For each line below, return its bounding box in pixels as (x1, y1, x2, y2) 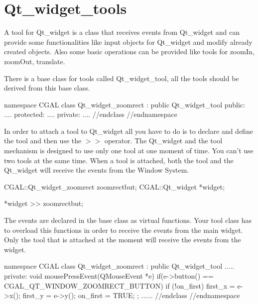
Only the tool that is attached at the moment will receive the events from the (4, 234, 241, 245)
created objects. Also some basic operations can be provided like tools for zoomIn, (4, 46, 255, 57)
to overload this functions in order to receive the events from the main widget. (4, 224, 243, 235)
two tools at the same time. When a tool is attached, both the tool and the (4, 155, 234, 165)
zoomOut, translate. (4, 56, 65, 66)
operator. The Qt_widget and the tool (104, 135, 223, 146)
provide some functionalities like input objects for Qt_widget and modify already (4, 36, 253, 47)
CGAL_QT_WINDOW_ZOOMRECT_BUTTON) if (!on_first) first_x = (4, 280, 235, 291)
